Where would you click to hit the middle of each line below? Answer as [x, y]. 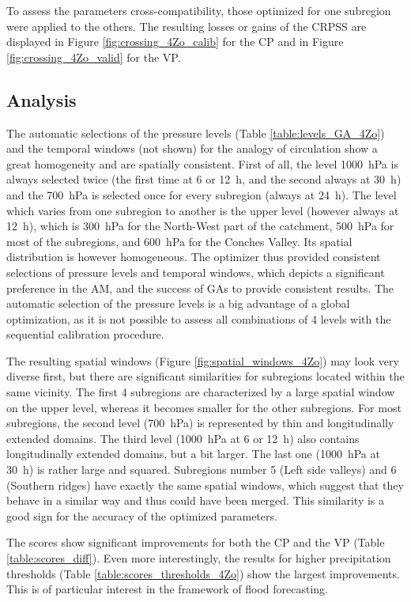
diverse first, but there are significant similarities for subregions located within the [205, 376]
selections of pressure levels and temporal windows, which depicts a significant [196, 272]
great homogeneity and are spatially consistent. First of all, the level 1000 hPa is [202, 163]
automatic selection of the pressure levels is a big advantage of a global [178, 303]
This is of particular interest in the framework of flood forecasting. [167, 589]
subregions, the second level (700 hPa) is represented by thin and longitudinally [200, 423]
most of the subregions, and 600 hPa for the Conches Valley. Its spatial [179, 241]
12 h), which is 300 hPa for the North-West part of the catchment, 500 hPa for [200, 226]
